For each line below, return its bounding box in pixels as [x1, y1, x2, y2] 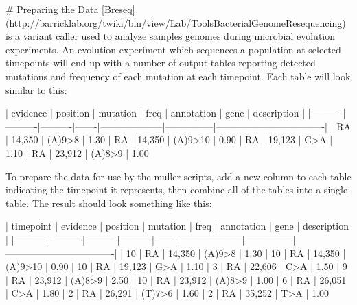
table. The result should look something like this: [5, 195, 212, 210]
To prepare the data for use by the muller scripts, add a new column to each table [5, 169, 352, 183]
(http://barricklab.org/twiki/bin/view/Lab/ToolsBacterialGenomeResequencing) [5, 15, 346, 29]
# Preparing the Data [5, 2, 99, 16]
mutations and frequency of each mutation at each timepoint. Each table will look [5, 69, 351, 83]
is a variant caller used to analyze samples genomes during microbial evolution [5, 29, 336, 43]
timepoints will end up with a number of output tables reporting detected [5, 56, 316, 70]
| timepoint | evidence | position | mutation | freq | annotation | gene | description [5, 219, 349, 233]
